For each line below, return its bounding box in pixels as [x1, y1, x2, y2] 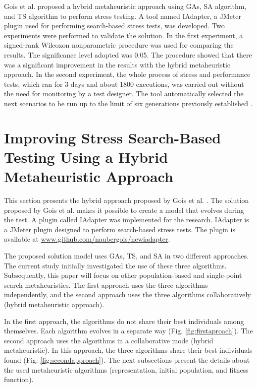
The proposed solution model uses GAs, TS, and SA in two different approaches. [4, 251, 249, 260]
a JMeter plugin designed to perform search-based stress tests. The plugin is [4, 224, 235, 234]
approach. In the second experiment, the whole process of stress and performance [4, 69, 251, 79]
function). [4, 374, 34, 385]
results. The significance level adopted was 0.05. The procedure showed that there [4, 49, 252, 60]
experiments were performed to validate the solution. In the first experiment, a [4, 30, 243, 40]
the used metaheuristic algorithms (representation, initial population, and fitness [4, 364, 249, 375]
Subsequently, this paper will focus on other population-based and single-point [4, 270, 242, 280]
